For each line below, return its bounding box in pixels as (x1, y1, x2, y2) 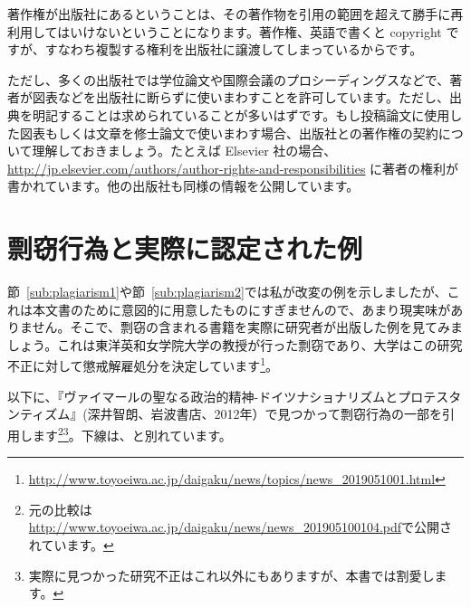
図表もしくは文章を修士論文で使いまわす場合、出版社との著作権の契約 (19, 123, 438, 142)
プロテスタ (398, 386, 462, 405)
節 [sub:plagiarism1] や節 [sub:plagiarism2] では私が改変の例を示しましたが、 (7, 282, 447, 301)
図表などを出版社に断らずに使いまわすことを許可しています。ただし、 (32, 88, 449, 107)
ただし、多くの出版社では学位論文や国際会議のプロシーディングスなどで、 (7, 70, 450, 89)
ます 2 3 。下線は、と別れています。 (32, 422, 232, 444)
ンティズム (7, 404, 71, 423)
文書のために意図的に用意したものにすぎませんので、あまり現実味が (44, 299, 451, 318)
